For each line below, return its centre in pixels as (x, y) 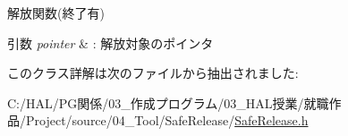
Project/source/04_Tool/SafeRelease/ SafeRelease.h (167, 120)
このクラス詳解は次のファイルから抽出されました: (153, 73)
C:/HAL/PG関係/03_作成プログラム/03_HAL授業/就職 (168, 102)
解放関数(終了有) (56, 13)
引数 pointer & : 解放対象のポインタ (110, 42)
